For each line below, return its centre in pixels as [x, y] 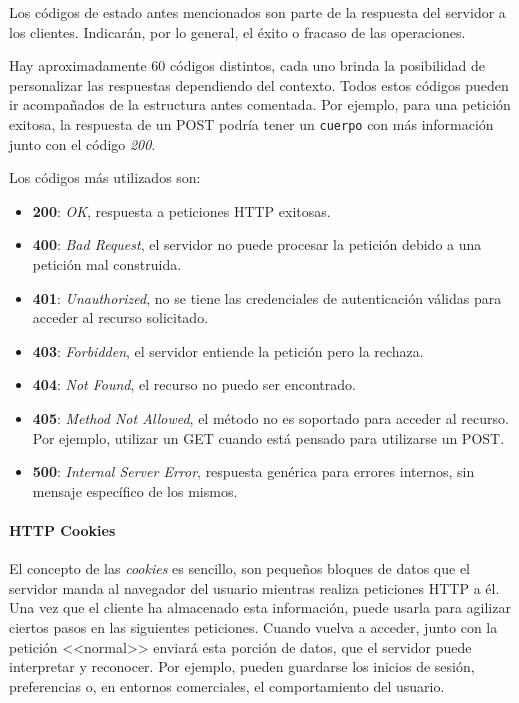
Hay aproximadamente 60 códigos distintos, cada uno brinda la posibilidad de [247, 65]
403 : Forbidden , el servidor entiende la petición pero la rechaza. [228, 350]
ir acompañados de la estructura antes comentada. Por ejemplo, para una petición [260, 104]
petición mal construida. [107, 264]
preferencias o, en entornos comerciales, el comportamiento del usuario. [227, 685]
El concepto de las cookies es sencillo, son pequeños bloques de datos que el [239, 568]
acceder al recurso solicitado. [120, 317]
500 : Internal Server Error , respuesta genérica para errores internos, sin [253, 471]
